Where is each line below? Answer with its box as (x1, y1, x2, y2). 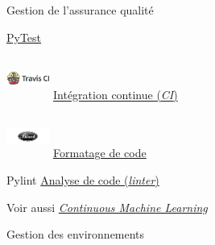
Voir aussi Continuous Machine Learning (6, 198, 208, 215)
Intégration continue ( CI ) (53, 86, 178, 103)
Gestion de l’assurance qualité (6, 2, 154, 18)
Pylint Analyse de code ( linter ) (6, 172, 159, 189)
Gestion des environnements (6, 226, 145, 243)
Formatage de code (53, 144, 147, 161)
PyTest (6, 28, 42, 45)
